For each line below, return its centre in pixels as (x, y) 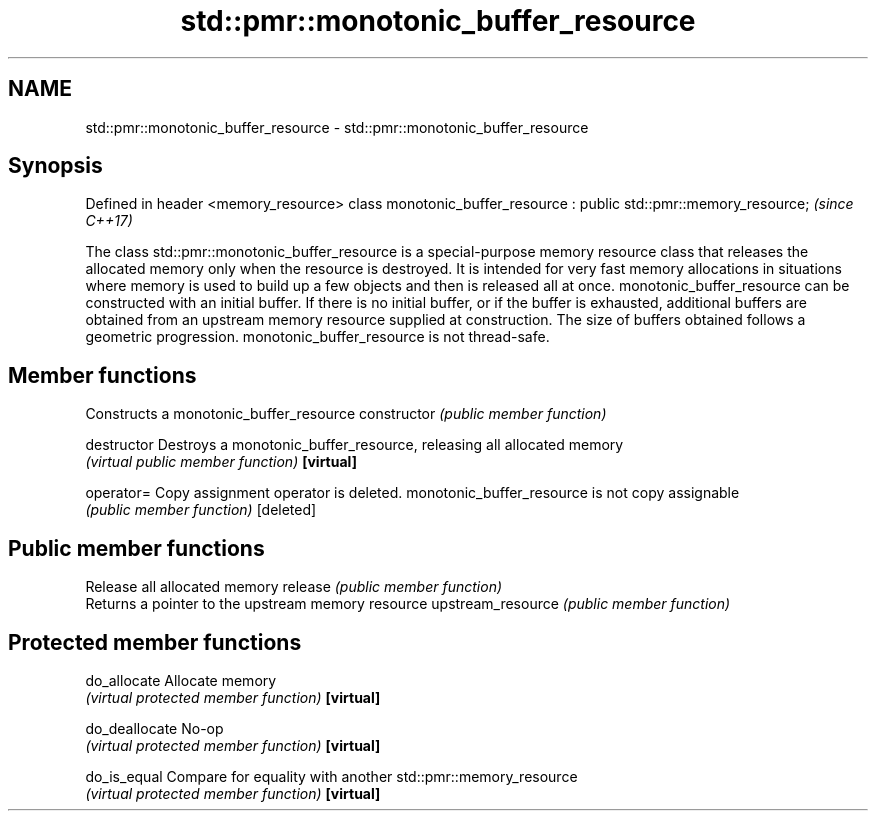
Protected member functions (155, 642)
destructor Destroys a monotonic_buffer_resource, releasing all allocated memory (354, 445)
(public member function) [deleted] (201, 510)
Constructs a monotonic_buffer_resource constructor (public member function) (346, 414)
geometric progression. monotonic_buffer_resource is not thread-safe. (317, 337)
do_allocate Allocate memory (181, 680)
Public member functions (136, 548)
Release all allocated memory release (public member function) (294, 587)
